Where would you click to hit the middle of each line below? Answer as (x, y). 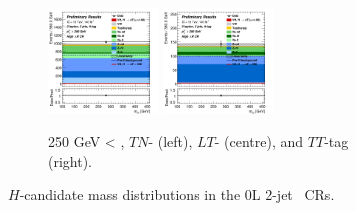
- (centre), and (259, 141)
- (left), (170, 141)
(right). (70, 160)
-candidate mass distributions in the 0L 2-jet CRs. (177, 194)
